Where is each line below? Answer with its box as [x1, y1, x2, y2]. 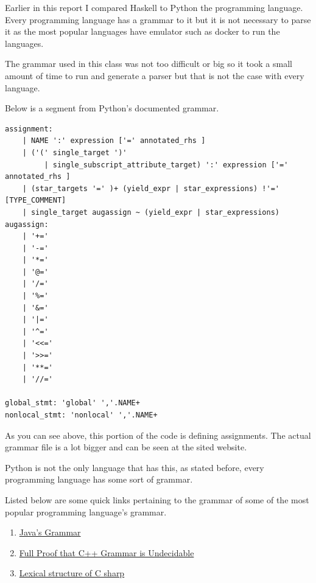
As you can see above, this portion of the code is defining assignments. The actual [5, 428, 311, 441]
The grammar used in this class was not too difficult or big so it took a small [5, 57, 292, 70]
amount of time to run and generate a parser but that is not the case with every [5, 69, 304, 82]
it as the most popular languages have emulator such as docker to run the [5, 25, 280, 38]
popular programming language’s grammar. [5, 505, 167, 518]
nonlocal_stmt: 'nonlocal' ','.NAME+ [5, 411, 158, 419]
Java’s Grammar [19, 526, 81, 539]
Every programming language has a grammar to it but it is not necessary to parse [5, 13, 311, 26]
